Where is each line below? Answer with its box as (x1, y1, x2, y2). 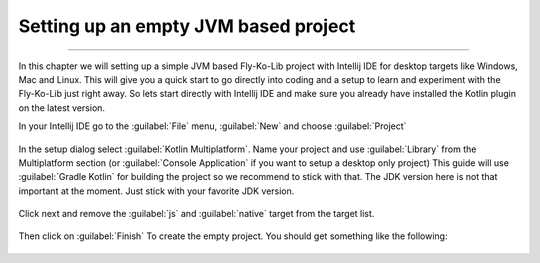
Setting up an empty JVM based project (18, 15, 356, 37)
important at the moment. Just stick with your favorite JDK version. (18, 185, 295, 197)
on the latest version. (18, 101, 105, 114)
